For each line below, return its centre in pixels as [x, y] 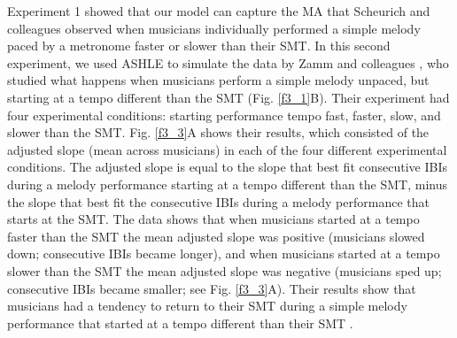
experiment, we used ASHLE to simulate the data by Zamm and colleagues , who [228, 62]
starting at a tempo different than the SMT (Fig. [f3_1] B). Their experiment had [228, 97]
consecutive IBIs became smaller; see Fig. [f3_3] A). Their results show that [212, 288]
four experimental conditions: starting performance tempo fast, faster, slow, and [224, 115]
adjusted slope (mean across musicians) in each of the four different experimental [227, 149]
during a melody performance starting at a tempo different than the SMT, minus [227, 184]
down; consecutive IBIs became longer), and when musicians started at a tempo [224, 253]
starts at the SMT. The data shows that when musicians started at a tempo [213, 219]
